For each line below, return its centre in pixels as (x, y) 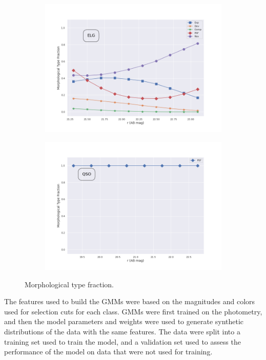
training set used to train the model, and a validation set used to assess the (122, 341)
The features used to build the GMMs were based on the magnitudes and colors (130, 301)
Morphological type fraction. (69, 284)
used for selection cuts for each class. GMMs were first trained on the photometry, (133, 311)
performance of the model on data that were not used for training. (108, 352)
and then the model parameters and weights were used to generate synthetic (124, 321)
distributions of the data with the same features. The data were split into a (122, 331)
